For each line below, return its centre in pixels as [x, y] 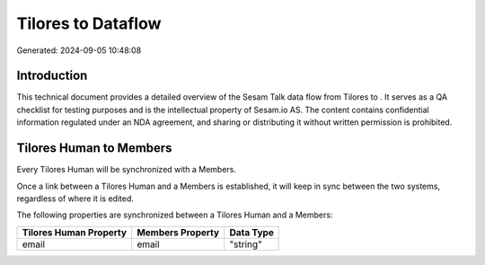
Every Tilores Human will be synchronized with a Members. [127, 170]
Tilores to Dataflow [89, 23]
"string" [246, 244]
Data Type [251, 232]
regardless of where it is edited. [75, 199]
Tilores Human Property [75, 232]
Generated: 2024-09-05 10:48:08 [79, 50]
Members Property [178, 232]
